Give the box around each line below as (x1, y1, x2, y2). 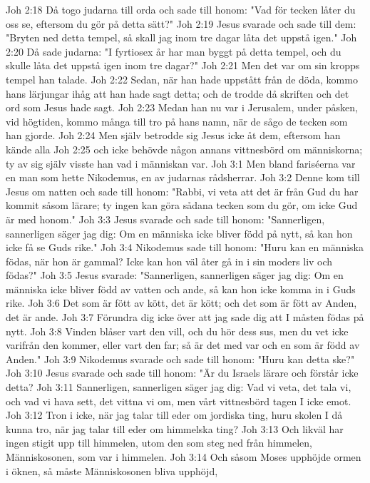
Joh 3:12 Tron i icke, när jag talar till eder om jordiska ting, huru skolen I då (6, 407, 343, 422)
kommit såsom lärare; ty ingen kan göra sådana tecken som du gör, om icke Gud (6, 198, 358, 213)
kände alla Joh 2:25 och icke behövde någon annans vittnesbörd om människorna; (6, 141, 363, 156)
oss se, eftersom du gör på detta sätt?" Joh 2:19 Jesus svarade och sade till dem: (6, 16, 356, 31)
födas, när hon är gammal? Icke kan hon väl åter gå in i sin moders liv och (6, 253, 333, 268)
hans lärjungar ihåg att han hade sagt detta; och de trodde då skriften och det (6, 86, 349, 101)
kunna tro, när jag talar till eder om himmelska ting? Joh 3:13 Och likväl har (6, 421, 344, 436)
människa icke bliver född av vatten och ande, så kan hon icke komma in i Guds (6, 281, 356, 296)
